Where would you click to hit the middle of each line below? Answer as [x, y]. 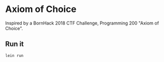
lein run [14, 55]
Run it [15, 44]
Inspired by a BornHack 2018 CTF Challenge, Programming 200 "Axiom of [82, 23]
